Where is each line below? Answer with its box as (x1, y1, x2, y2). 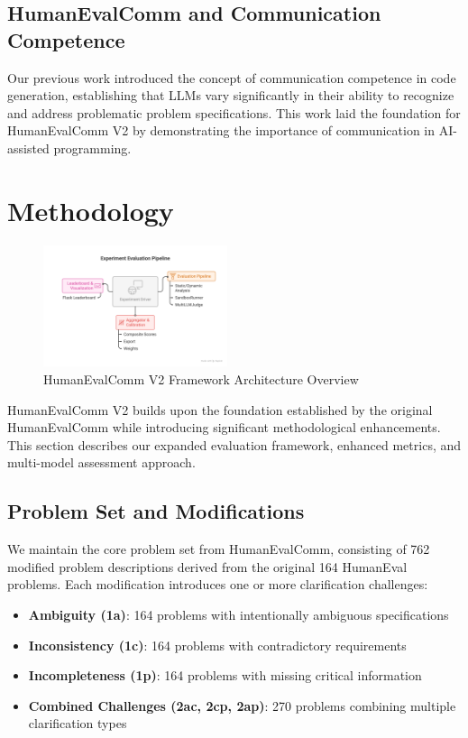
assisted (7, 138, 50, 157)
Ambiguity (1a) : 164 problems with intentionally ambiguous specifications (28, 605, 449, 624)
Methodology (7, 191, 174, 228)
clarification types (28, 714, 127, 733)
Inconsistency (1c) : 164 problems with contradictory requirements (28, 635, 407, 654)
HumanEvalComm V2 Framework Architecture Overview (43, 370, 359, 389)
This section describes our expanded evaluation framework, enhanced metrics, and (7, 435, 462, 454)
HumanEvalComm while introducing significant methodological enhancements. (7, 418, 441, 437)
